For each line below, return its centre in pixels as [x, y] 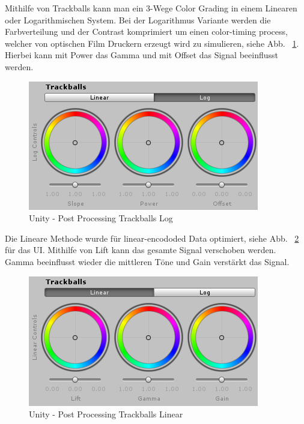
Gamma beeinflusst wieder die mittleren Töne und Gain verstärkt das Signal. [147, 261]
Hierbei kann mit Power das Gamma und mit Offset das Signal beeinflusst [141, 55]
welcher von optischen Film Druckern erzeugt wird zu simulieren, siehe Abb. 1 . [152, 43]
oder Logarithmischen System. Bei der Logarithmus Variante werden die [138, 19]
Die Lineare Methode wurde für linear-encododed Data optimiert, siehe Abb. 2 [152, 238]
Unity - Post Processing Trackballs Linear [106, 414]
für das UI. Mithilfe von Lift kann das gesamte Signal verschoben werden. [141, 250]
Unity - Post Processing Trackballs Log [101, 218]
